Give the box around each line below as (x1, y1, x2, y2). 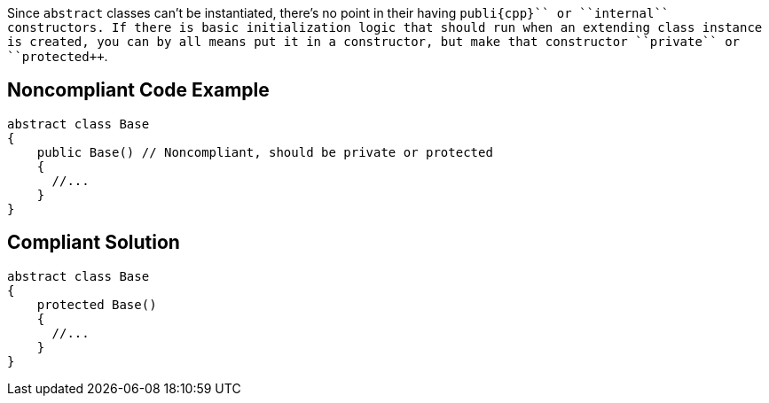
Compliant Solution (7, 231, 180, 254)
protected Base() (36, 297, 157, 312)
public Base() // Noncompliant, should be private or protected (36, 144, 493, 159)
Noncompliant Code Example (7, 79, 270, 102)
